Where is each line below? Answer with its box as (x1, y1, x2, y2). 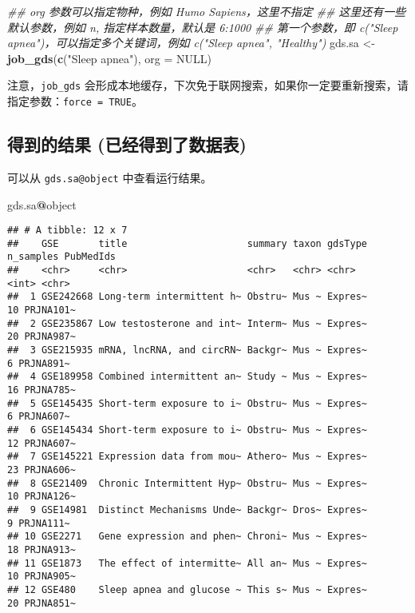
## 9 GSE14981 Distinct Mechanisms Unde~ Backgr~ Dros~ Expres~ (7, 504, 368, 515)
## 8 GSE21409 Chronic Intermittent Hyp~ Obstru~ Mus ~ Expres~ (7, 477, 368, 489)
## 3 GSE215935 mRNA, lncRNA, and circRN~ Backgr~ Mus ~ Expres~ (7, 344, 368, 356)
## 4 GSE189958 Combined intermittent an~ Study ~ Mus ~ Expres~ (7, 371, 368, 383)
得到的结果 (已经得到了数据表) (7, 132, 247, 157)
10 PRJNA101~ (7, 305, 76, 316)
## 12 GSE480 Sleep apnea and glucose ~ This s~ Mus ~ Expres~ (7, 583, 368, 595)
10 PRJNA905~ (7, 571, 76, 583)
